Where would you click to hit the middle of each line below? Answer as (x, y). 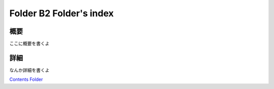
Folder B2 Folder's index (62, 13)
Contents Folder (26, 79)
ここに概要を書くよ (29, 44)
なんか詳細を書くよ (29, 70)
